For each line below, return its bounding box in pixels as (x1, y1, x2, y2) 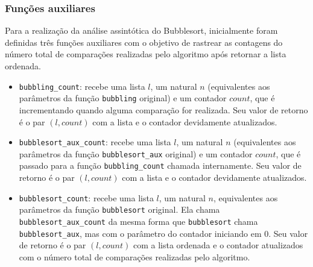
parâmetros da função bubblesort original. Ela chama (19, 203, 220, 216)
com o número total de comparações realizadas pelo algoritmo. (19, 250, 250, 263)
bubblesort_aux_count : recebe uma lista (19, 136, 171, 148)
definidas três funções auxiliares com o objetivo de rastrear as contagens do (5, 36, 283, 48)
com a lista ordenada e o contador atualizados (133, 239, 303, 251)
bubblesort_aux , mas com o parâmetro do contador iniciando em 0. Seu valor (19, 227, 308, 239)
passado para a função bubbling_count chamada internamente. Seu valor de (19, 159, 302, 172)
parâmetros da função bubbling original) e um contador (19, 92, 227, 104)
